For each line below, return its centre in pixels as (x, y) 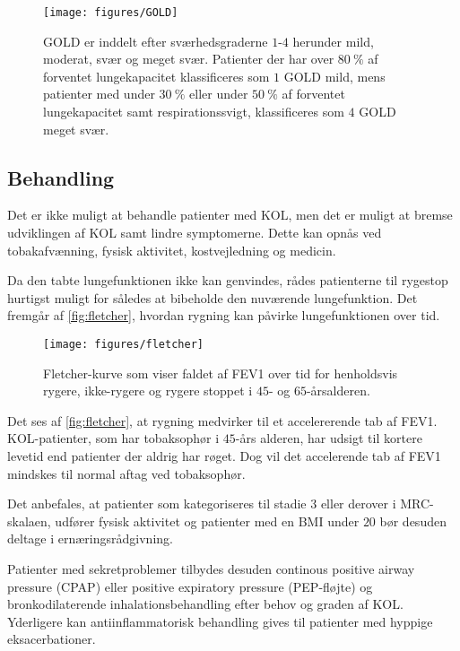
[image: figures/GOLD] (111, 13)
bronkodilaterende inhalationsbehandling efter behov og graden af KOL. (205, 604)
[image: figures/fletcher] (123, 344)
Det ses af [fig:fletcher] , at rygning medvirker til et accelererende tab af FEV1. (222, 420)
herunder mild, (333, 41)
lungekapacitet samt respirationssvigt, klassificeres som (194, 112)
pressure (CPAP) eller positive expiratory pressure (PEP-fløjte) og (190, 586)
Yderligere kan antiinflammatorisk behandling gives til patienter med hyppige (220, 621)
